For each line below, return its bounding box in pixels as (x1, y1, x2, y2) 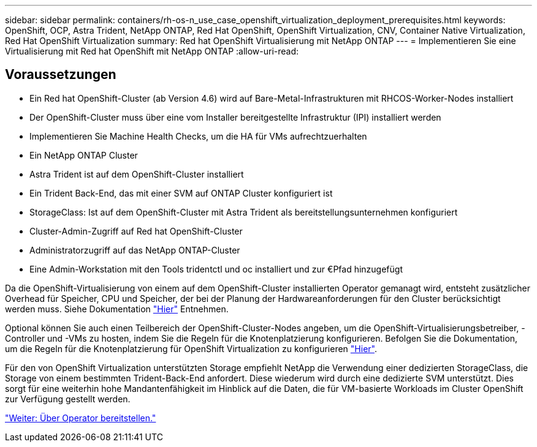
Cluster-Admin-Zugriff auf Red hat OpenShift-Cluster (29, 225, 243, 236)
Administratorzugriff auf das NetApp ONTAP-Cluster (29, 244, 240, 255)
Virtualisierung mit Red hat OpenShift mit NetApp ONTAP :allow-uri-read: (5, 46, 299, 56)
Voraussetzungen (5, 67, 116, 83)
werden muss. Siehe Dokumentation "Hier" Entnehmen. (5, 303, 229, 314)
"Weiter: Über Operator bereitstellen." (5, 412, 156, 423)
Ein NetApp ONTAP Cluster (29, 149, 138, 160)
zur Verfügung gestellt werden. (5, 393, 131, 404)
